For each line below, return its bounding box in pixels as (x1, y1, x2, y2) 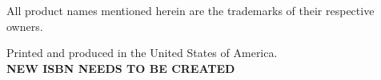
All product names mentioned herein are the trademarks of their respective (6, 2, 375, 18)
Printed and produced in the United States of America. (6, 44, 278, 61)
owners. (6, 17, 43, 34)
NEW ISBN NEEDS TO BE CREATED (6, 59, 235, 76)
